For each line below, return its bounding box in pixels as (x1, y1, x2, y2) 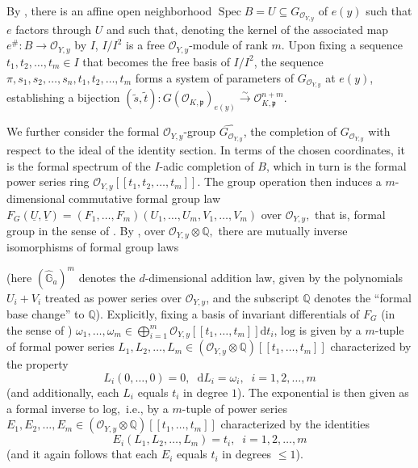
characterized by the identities (220, 415, 370, 432)
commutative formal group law (69, 189, 220, 206)
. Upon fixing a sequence (281, 36, 403, 53)
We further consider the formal (6, 123, 160, 140)
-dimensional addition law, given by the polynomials (144, 268, 403, 285)
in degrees (222, 445, 272, 462)
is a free (126, 36, 165, 53)
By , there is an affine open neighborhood (6, 2, 212, 19)
